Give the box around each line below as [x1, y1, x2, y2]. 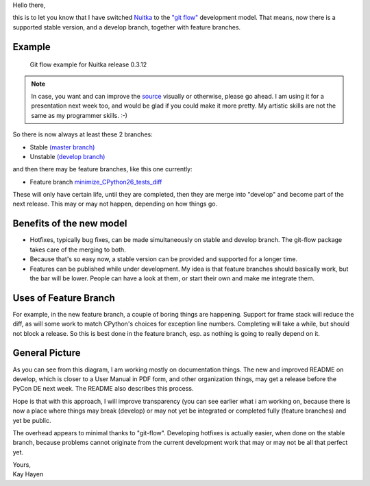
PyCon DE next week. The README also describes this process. [12, 385, 194, 393]
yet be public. [12, 416, 51, 424]
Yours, [12, 461, 31, 469]
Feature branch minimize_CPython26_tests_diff [29, 178, 162, 186]
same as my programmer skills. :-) [31, 111, 128, 119]
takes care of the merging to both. [29, 245, 126, 254]
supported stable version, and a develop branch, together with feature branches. [12, 23, 241, 31]
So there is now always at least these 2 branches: [12, 130, 153, 138]
